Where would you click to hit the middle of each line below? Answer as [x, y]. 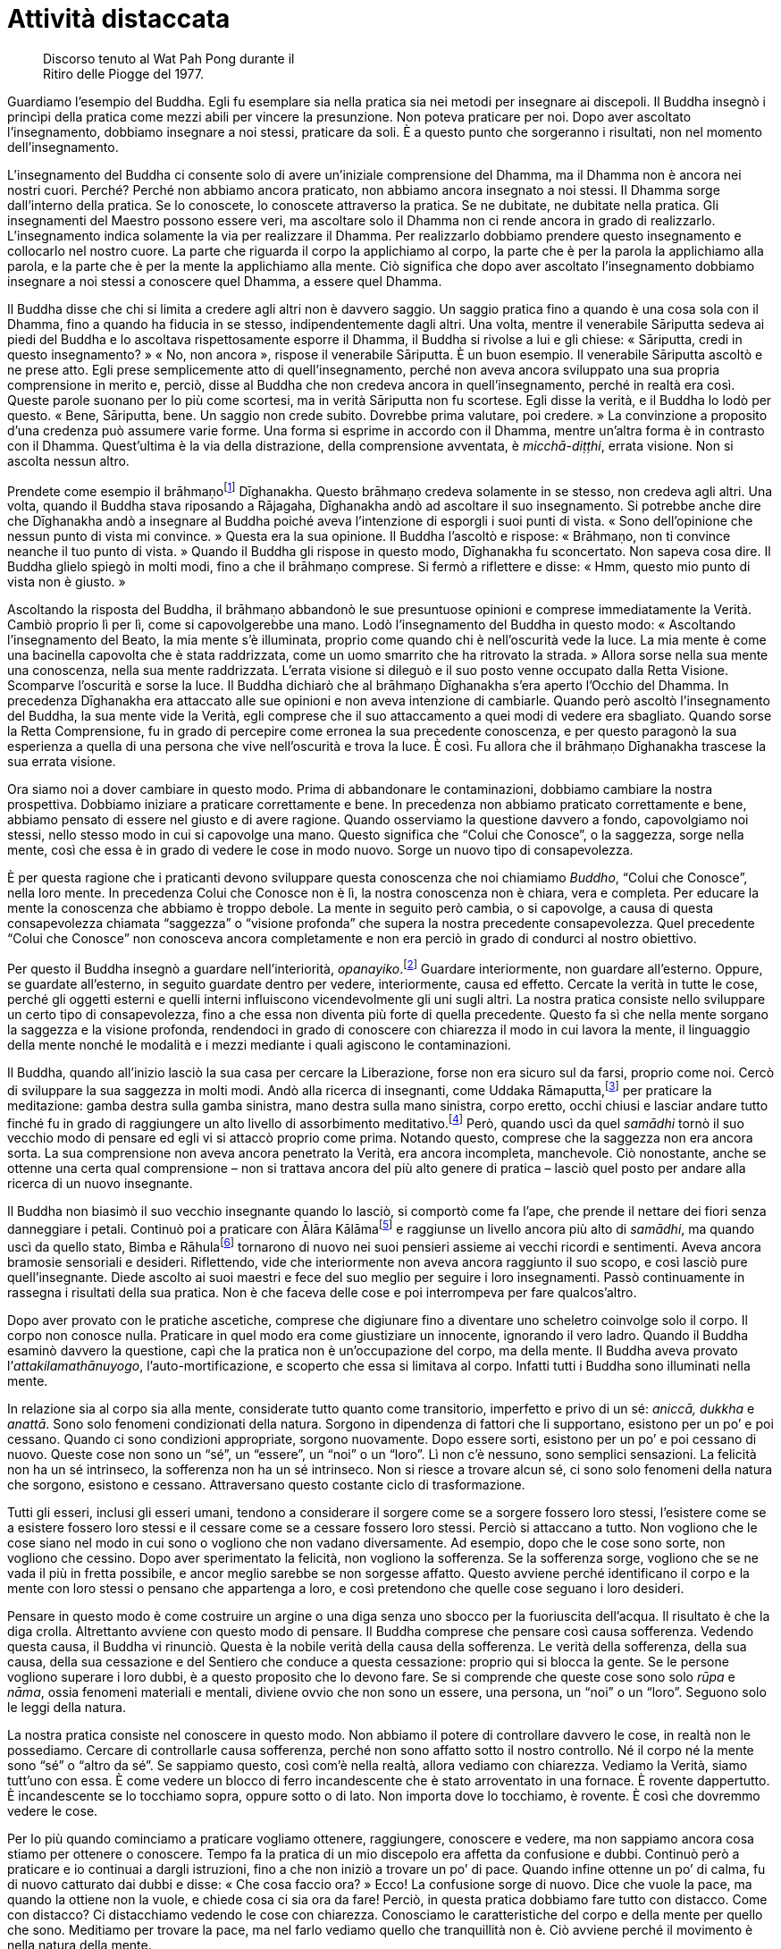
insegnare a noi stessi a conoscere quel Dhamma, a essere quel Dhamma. [225, 281]
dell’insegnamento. [63, 147]
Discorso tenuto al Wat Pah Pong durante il [169, 58]
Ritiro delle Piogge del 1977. [123, 73]
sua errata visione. [62, 762]
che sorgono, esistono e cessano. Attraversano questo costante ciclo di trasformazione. [266, 1484]
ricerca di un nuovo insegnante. [100, 1184]
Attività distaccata [119, 19]
